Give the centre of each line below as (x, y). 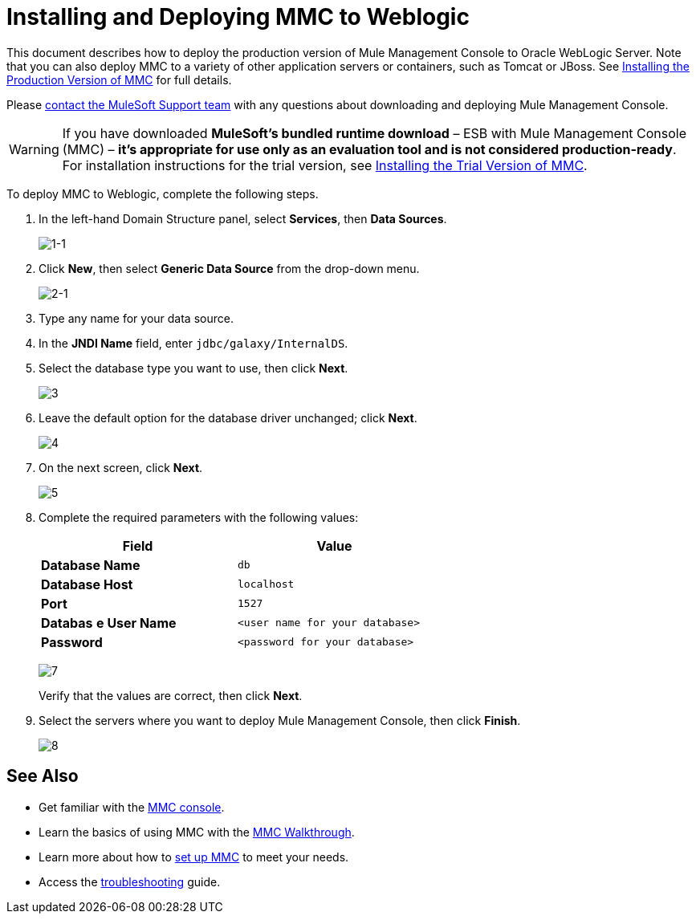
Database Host (87, 584)
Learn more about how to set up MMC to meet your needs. (194, 857)
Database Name (91, 565)
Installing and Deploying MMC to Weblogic (238, 17)
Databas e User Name (109, 623)
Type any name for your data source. (136, 318)
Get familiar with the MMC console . (132, 807)
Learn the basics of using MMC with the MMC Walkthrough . (197, 832)
